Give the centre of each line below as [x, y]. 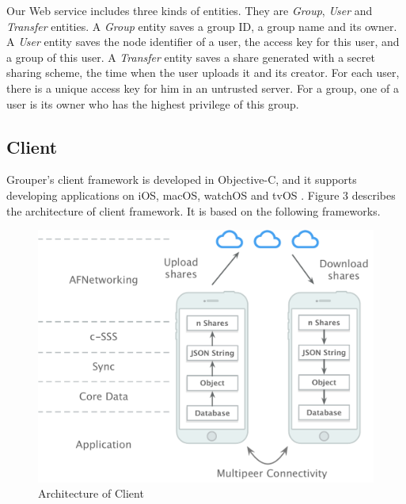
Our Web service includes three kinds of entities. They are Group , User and [190, 10]
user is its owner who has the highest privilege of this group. [153, 103]
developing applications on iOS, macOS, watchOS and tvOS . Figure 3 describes [201, 195]
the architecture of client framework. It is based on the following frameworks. [194, 210]
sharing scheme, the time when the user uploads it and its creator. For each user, [203, 73]
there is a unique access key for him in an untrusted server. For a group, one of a [203, 88]
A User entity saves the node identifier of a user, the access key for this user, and [203, 42]
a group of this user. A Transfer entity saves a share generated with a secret [191, 57]
